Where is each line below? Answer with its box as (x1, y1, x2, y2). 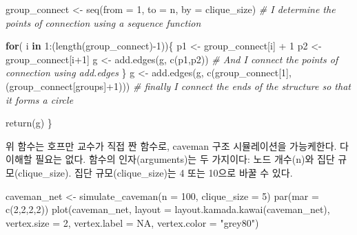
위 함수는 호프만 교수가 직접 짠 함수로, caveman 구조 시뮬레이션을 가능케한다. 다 (6, 138, 349, 153)
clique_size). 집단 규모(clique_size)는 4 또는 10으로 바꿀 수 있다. (18, 165, 293, 179)
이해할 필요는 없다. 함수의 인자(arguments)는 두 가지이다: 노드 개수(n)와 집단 (6, 152, 335, 166)
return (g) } (6, 115, 52, 130)
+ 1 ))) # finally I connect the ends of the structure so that (106, 78, 351, 93)
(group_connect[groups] (6, 78, 107, 93)
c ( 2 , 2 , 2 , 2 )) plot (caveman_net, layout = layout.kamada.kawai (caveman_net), (6, 202, 330, 216)
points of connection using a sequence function (6, 15, 201, 30)
